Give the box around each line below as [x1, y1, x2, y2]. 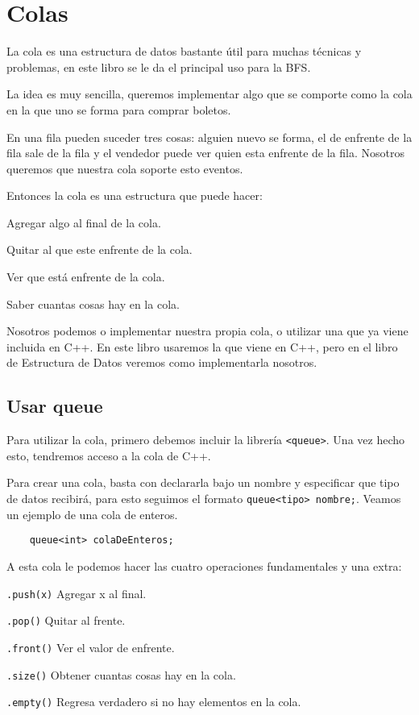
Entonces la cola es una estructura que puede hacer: [6, 187, 263, 204]
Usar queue [6, 393, 103, 418]
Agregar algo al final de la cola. [6, 214, 161, 231]
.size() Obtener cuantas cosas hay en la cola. [6, 666, 236, 683]
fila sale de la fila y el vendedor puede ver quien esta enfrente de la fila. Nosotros [6, 144, 404, 161]
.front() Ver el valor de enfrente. [6, 638, 175, 655]
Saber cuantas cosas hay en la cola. [6, 295, 180, 312]
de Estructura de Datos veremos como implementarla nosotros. [6, 354, 317, 371]
